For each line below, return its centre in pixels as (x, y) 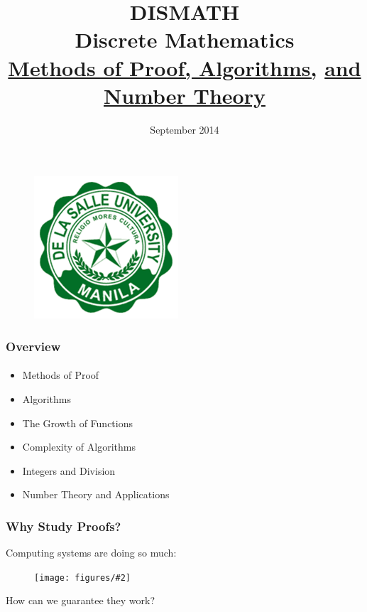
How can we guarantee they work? (81, 600)
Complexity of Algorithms (79, 447)
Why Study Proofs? (64, 526)
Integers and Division (69, 470)
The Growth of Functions (78, 423)
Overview (33, 346)
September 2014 (185, 129)
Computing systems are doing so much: (91, 553)
